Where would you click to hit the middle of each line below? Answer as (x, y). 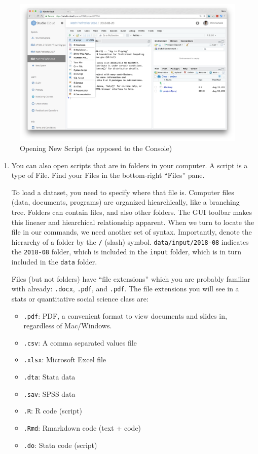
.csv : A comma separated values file (80, 342)
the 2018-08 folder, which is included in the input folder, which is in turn (126, 252)
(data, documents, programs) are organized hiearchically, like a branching (125, 202)
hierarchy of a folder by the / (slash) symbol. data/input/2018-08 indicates (130, 241)
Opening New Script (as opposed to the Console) (96, 148)
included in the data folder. (54, 262)
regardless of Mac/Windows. (68, 326)
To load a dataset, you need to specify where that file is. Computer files (123, 192)
